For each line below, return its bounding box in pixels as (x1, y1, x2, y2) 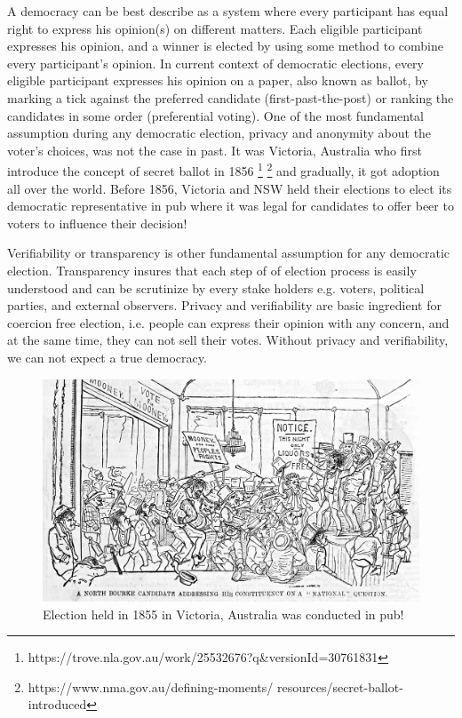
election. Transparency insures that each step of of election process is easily (7, 260, 417, 279)
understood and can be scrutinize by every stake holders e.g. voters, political (7, 278, 425, 297)
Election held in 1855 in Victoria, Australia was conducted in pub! (43, 604, 404, 623)
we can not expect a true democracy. (7, 347, 207, 366)
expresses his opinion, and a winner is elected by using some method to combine (7, 36, 443, 55)
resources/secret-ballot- (276, 677, 403, 696)
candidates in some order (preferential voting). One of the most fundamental (7, 106, 425, 124)
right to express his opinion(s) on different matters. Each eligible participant (7, 19, 423, 37)
